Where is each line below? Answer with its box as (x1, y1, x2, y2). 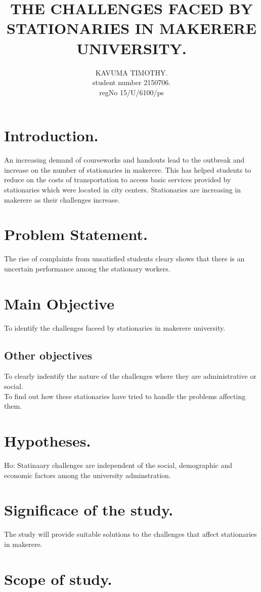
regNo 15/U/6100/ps (99, 87, 164, 97)
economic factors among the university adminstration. (4, 469, 171, 480)
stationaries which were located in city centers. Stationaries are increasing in (4, 184, 241, 194)
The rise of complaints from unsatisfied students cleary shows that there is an (4, 253, 245, 264)
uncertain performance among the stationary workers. (4, 263, 170, 273)
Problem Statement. (4, 224, 148, 245)
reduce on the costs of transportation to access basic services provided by (4, 174, 231, 185)
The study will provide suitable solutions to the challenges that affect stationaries (4, 529, 257, 539)
